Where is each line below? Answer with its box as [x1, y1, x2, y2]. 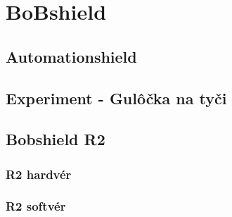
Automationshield [6, 45, 137, 67]
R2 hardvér [6, 165, 72, 182]
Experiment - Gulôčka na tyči [6, 87, 227, 108]
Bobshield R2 [6, 128, 105, 150]
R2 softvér [6, 197, 66, 215]
